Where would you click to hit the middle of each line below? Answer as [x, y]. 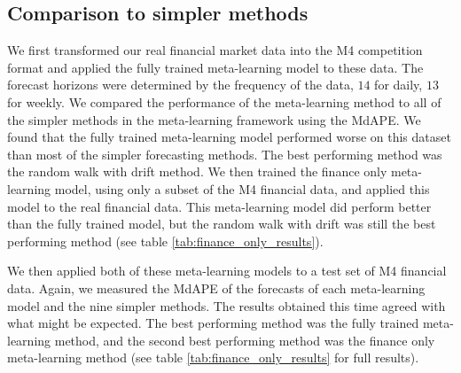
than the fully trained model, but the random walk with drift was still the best [222, 224]
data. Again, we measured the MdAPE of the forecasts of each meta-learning [216, 288]
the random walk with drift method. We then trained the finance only [197, 171]
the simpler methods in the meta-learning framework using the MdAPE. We [214, 119]
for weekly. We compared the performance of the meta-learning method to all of [224, 101]
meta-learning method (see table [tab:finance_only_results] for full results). [213, 357]
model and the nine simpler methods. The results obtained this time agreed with [227, 305]
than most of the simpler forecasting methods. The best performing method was [225, 154]
